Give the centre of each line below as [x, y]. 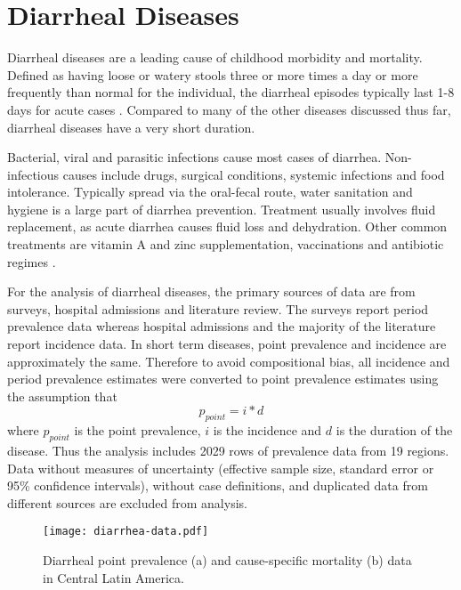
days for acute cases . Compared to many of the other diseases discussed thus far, [229, 109]
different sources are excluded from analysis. [127, 502]
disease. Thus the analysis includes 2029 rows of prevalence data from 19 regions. [228, 450]
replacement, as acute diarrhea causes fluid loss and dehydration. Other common [227, 226]
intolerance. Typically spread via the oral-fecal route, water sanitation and [210, 192]
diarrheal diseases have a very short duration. [131, 127]
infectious [33, 174]
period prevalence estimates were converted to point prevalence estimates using [223, 379]
